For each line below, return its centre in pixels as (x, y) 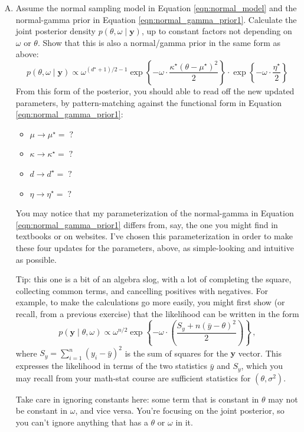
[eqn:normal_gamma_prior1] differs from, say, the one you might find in (147, 224)
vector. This (260, 353)
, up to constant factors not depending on (217, 31)
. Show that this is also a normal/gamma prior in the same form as (159, 42)
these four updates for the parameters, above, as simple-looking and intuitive (155, 247)
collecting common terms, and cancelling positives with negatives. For (142, 290)
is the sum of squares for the (176, 353)
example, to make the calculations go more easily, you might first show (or (150, 302)
